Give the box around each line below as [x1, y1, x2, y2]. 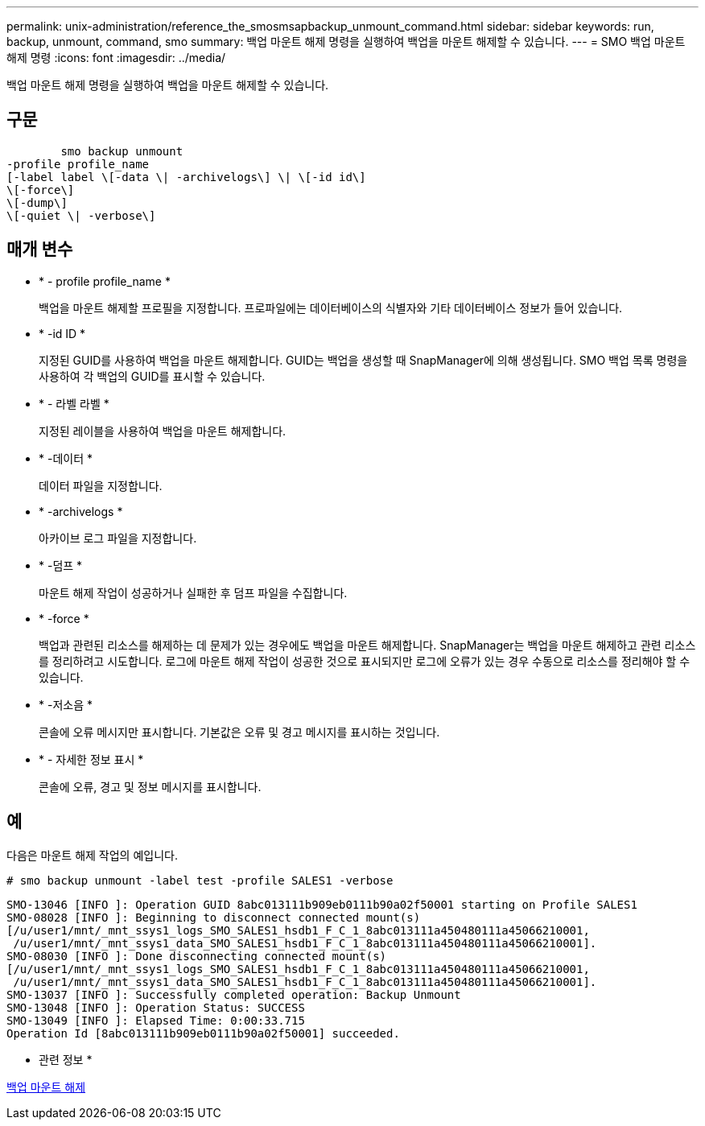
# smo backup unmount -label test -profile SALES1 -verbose [6, 873, 394, 887]
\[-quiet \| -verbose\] [6, 208, 156, 222]
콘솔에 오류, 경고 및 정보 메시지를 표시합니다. [39, 779, 262, 794]
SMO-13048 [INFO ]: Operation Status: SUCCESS [6, 1000, 305, 1014]
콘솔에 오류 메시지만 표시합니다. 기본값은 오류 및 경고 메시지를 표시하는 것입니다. [39, 724, 440, 739]
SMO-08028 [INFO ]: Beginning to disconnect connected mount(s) [6, 910, 421, 924]
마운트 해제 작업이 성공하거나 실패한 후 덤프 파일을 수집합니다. [39, 585, 348, 600]
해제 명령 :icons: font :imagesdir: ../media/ [6, 51, 226, 64]
